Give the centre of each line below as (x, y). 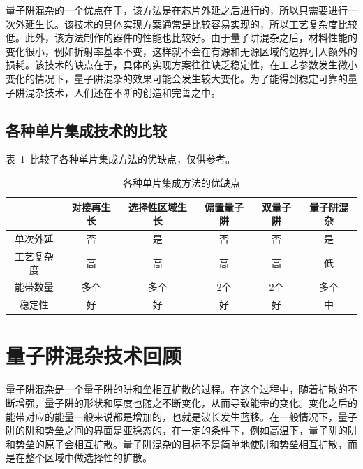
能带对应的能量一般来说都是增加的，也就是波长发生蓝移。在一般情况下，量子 (181, 416)
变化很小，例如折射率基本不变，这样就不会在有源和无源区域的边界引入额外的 (181, 51)
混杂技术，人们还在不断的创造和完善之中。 (123, 92)
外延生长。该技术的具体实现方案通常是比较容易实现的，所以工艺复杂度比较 (186, 23)
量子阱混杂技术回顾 (94, 355)
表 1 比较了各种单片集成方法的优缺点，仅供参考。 (120, 159)
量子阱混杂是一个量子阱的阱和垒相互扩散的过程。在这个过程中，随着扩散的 (177, 389)
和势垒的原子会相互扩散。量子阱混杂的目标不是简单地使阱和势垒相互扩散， (177, 443)
